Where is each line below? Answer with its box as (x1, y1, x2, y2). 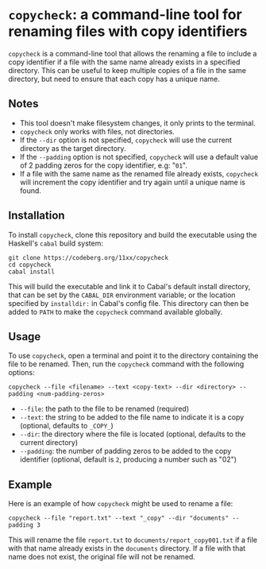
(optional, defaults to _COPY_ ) (19, 421, 114, 431)
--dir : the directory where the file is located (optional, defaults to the (19, 429, 246, 439)
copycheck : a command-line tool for (8, 6, 242, 24)
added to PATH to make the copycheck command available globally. (8, 307, 223, 316)
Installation (8, 209, 65, 223)
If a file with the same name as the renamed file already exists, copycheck (19, 168, 259, 178)
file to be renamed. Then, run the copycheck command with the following (8, 359, 245, 369)
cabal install (8, 268, 56, 276)
